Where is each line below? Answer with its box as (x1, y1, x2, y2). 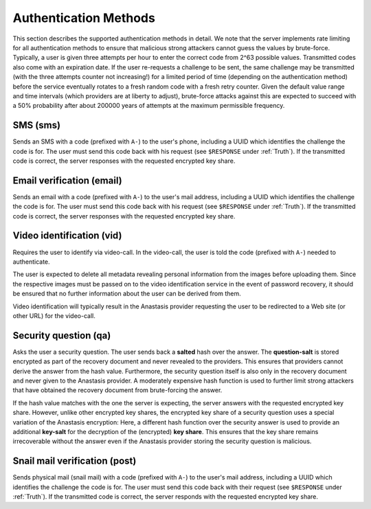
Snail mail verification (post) (12, 455, 137, 467)
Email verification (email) (12, 174, 123, 186)
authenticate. (12, 258, 51, 266)
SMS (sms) (12, 120, 61, 131)
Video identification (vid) (12, 230, 122, 242)
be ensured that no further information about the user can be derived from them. (12, 289, 241, 298)
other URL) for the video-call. (12, 311, 95, 319)
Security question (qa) (12, 330, 111, 341)
